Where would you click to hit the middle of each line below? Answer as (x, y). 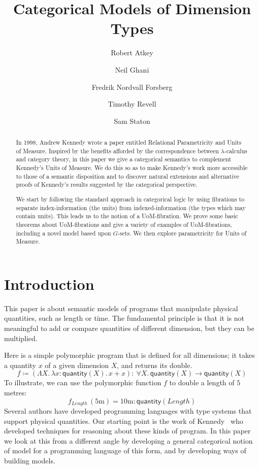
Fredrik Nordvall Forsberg (132, 87)
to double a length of (202, 382)
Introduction (49, 283)
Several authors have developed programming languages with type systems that (128, 410)
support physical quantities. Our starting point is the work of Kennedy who (124, 421)
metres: (15, 392)
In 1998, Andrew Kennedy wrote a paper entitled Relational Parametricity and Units (129, 142)
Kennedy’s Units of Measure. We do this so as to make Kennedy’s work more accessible (132, 168)
